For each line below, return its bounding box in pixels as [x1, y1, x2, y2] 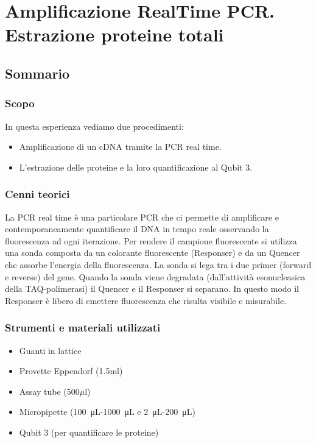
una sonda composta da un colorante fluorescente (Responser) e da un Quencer [5, 246, 300, 259]
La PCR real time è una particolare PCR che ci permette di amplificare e [5, 210, 279, 223]
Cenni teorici [5, 186, 70, 202]
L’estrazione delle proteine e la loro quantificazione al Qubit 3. [19, 160, 253, 173]
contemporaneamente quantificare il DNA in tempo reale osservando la [5, 222, 269, 235]
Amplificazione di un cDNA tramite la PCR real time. [19, 140, 222, 153]
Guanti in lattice [19, 344, 82, 356]
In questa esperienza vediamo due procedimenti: [5, 119, 184, 132]
